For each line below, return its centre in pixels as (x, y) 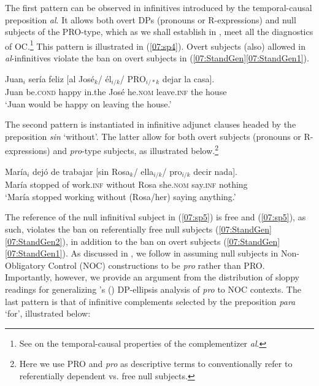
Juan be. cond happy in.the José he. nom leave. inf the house (116, 92)
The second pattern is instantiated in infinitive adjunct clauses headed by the (151, 124)
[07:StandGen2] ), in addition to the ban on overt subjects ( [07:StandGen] (143, 241)
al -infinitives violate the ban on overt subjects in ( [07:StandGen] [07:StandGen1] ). (157, 58)
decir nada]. (215, 171)
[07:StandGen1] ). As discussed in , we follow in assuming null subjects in (142, 253)
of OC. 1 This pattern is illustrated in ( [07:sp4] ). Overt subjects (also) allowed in (155, 45)
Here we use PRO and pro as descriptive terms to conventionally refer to (156, 364)
